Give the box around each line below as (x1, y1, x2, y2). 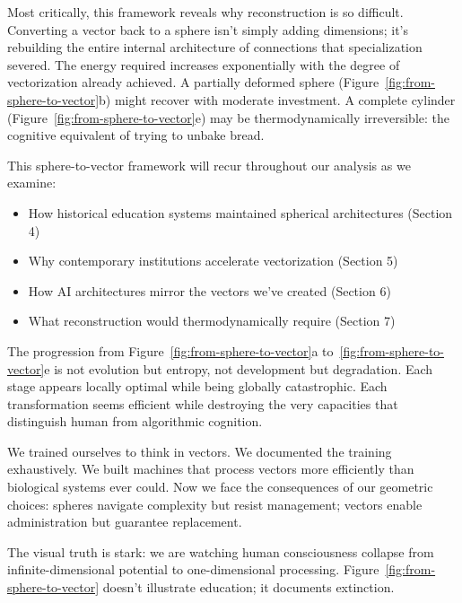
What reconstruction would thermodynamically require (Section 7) (28, 311, 396, 330)
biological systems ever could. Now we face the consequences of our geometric (7, 477, 433, 496)
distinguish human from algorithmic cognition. (7, 412, 263, 431)
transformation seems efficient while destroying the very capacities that (7, 394, 398, 413)
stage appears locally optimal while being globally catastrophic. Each (7, 377, 388, 396)
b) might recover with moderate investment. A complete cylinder (99, 90, 456, 109)
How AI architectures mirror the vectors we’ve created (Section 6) (28, 281, 391, 300)
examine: (7, 173, 57, 192)
